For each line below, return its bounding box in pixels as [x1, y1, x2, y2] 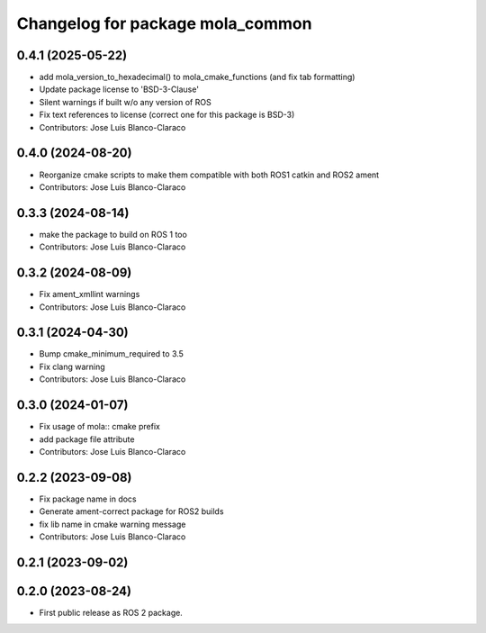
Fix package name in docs [39, 493, 137, 504]
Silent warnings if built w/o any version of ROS [39, 96, 211, 107]
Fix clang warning [39, 361, 105, 372]
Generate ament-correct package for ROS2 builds [39, 506, 224, 517]
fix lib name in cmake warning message [39, 519, 186, 529]
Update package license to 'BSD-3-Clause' [39, 84, 200, 95]
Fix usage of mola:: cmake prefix [39, 421, 161, 432]
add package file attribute [39, 433, 135, 445]
